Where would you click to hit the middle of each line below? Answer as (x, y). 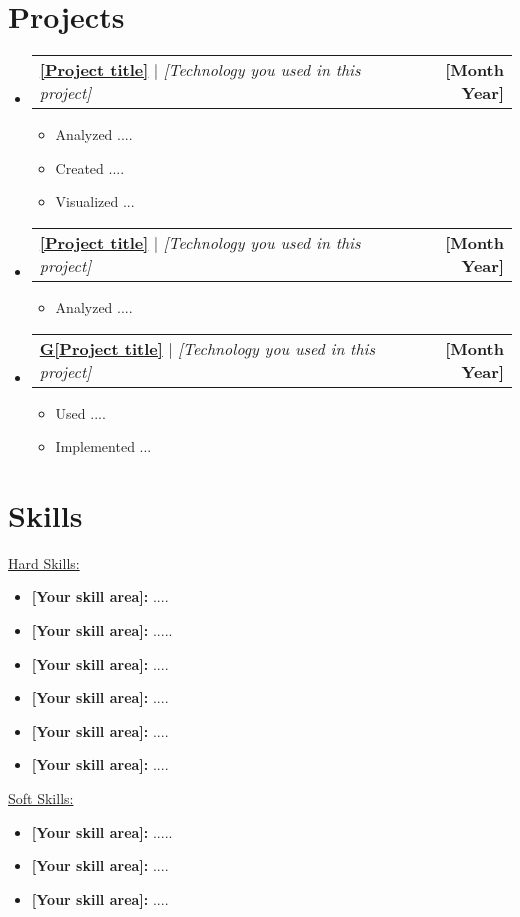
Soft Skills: (41, 797)
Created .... (90, 167)
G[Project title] (101, 348)
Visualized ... (95, 201)
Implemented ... (103, 446)
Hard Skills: (44, 562)
